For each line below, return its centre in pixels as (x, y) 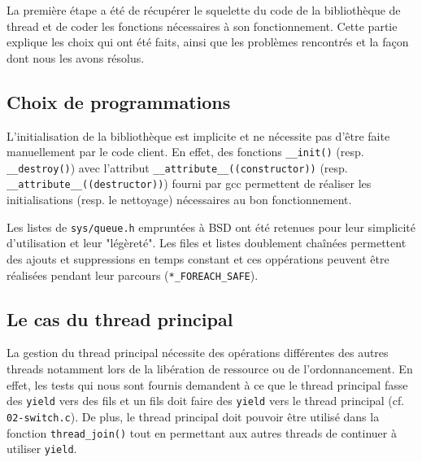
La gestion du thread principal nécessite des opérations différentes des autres (198, 353)
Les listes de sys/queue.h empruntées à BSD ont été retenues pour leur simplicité (211, 227)
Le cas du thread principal (120, 318)
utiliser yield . (42, 449)
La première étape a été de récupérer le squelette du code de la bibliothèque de (204, 10)
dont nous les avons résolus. (76, 57)
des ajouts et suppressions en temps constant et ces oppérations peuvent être (198, 258)
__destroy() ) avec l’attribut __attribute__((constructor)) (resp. (177, 167)
